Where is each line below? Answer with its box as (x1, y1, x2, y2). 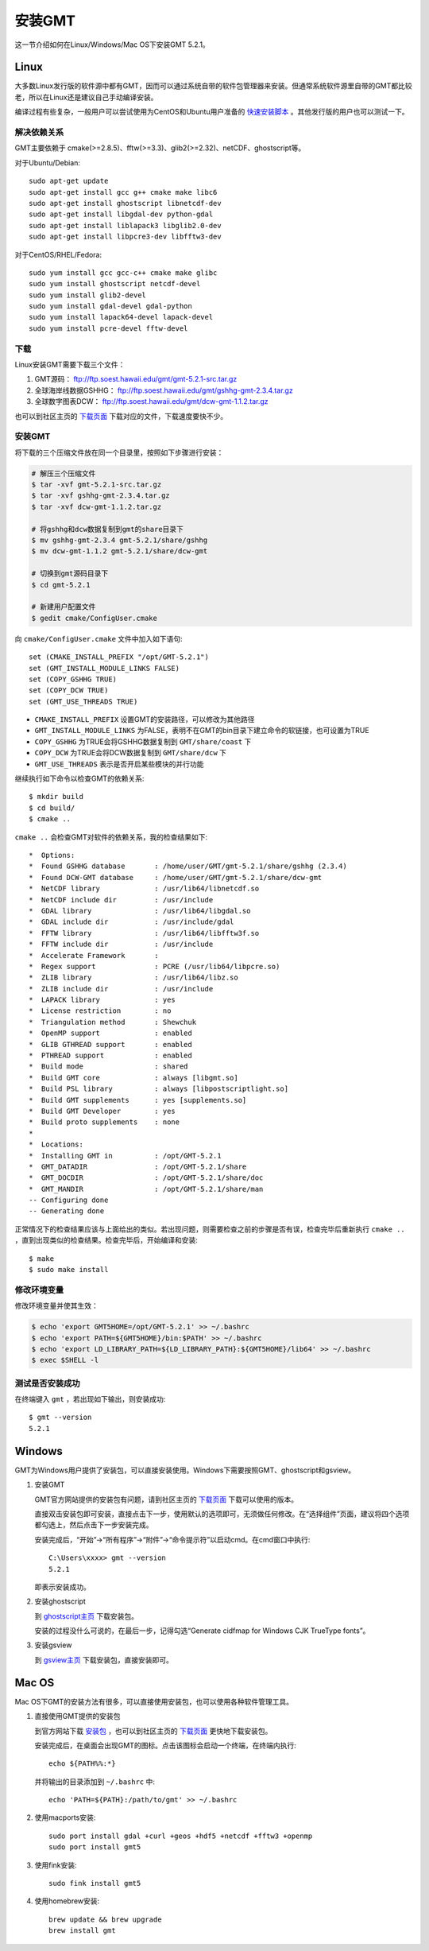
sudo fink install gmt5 (48, 1879, 141, 1888)
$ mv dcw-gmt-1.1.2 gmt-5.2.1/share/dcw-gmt (31, 547, 208, 556)
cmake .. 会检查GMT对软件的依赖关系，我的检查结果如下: (14, 832, 208, 842)
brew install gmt (48, 1926, 116, 1935)
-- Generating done (29, 1207, 105, 1216)
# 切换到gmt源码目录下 (31, 569, 109, 578)
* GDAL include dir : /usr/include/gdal (29, 917, 234, 926)
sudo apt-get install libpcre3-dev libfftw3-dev (29, 232, 222, 242)
